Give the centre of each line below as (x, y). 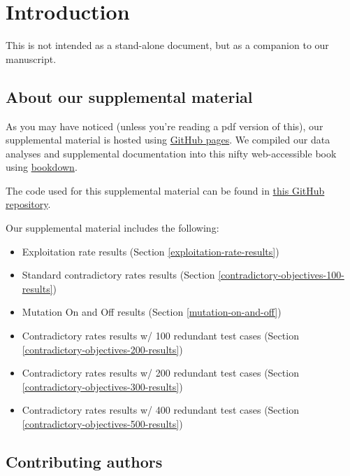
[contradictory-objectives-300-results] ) (102, 386)
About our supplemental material (129, 96)
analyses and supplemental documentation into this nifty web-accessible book (171, 153)
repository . (28, 204)
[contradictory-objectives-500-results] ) (102, 424)
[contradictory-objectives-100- (281, 275)
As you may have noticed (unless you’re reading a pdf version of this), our (165, 126)
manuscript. (31, 58)
